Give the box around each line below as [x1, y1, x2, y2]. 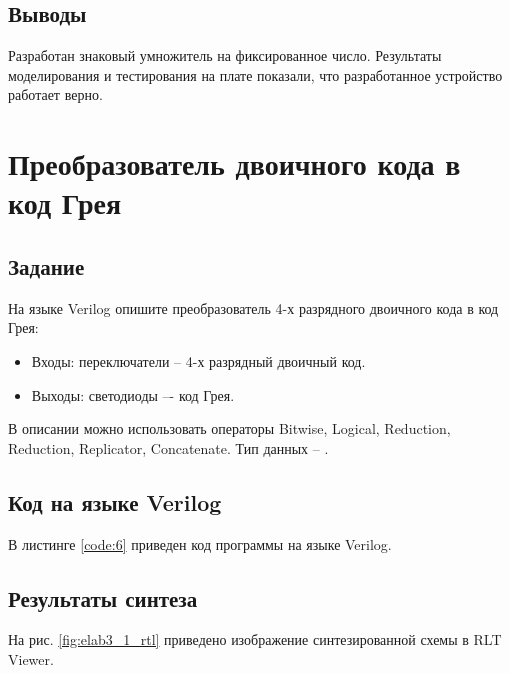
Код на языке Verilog [8, 486, 222, 517]
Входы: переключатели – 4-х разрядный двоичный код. [31, 350, 366, 371]
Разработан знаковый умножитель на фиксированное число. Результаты [8, 45, 442, 66]
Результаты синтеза [8, 582, 198, 613]
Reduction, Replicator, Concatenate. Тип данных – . [8, 437, 329, 458]
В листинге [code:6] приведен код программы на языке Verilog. [8, 533, 392, 554]
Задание [8, 250, 85, 281]
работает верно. [8, 84, 103, 105]
